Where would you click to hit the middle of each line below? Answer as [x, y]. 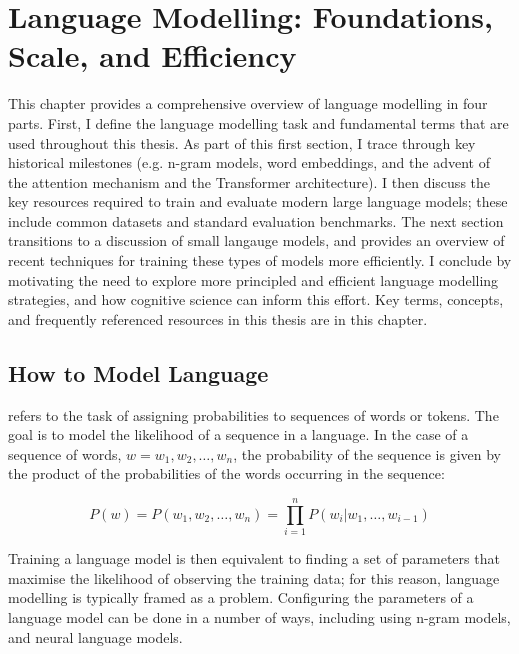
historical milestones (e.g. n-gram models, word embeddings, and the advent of [249, 162]
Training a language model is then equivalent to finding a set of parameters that [254, 558]
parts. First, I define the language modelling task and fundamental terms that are [258, 122]
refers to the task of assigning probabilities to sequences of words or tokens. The [253, 414]
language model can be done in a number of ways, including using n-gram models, [259, 616]
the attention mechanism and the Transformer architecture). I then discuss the [249, 181]
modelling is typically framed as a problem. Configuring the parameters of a [241, 597]
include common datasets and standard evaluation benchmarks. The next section [256, 220]
